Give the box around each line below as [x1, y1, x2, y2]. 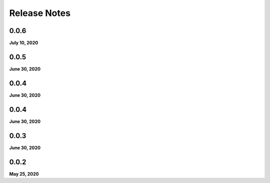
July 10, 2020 [9, 40, 38, 46]
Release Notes [9, 7, 71, 18]
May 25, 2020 [9, 170, 39, 177]
